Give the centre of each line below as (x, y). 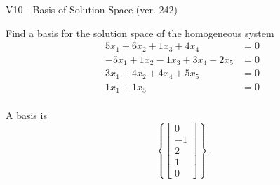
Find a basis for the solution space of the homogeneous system (140, 33)
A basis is (26, 115)
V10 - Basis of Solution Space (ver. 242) (92, 9)
